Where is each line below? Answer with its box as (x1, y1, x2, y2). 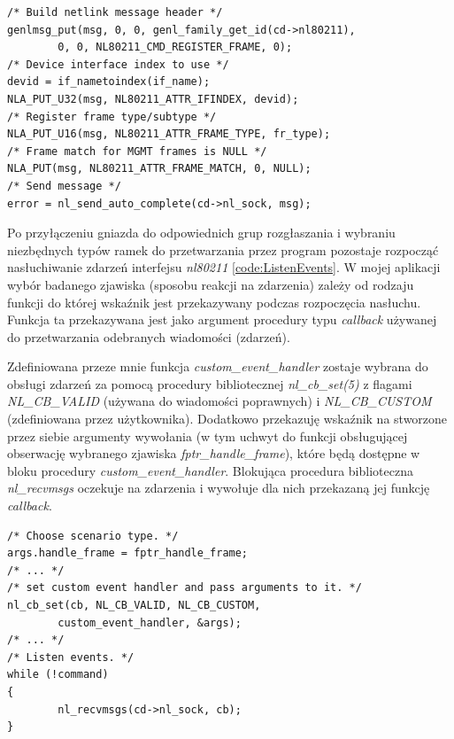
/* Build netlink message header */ (7, 6, 223, 19)
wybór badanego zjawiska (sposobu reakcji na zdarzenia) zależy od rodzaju (7, 275, 414, 293)
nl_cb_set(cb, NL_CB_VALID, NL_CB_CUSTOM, (7, 599, 261, 611)
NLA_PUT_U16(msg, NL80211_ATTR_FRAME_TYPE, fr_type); (7, 128, 331, 141)
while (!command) (7, 668, 109, 681)
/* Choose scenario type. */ (7, 529, 179, 542)
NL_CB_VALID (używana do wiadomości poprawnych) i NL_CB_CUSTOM (7, 392, 432, 410)
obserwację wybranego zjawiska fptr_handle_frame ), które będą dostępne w (7, 444, 420, 463)
